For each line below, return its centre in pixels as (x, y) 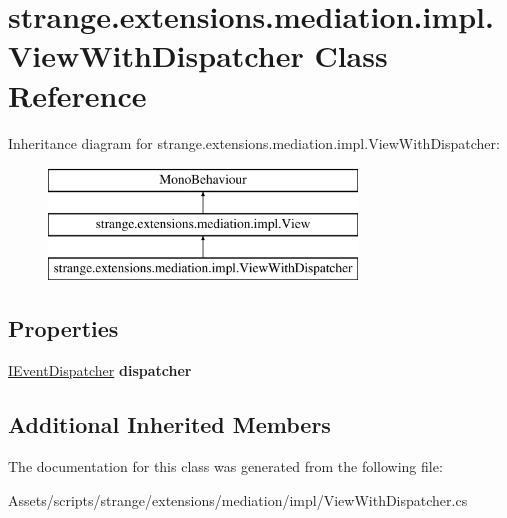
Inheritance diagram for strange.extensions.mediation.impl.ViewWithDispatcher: (254, 142)
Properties (63, 328)
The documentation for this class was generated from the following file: (225, 466)
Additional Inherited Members (169, 424)
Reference (77, 94)
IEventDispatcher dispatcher (100, 370)
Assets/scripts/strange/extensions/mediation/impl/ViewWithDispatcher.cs (238, 499)
